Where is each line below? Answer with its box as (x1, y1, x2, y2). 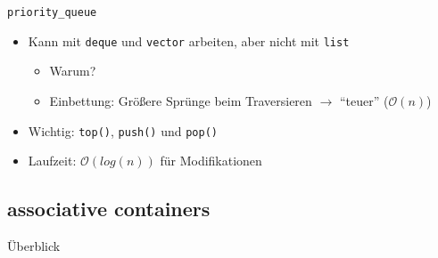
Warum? (49, 61, 96, 80)
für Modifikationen (160, 151, 262, 170)
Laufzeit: (28, 151, 77, 170)
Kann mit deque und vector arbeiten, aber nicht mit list (28, 31, 350, 50)
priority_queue (7, 6, 97, 19)
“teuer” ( (339, 91, 389, 109)
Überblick (7, 236, 61, 254)
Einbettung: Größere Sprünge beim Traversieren (49, 91, 312, 109)
